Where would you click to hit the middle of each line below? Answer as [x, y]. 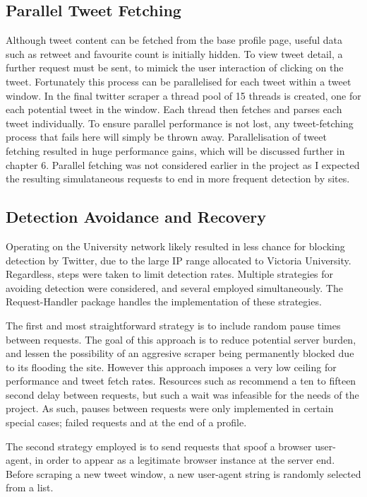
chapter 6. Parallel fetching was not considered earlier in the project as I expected [183, 164]
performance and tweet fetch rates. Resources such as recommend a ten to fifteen [181, 381]
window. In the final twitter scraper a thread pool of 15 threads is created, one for [183, 95]
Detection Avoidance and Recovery [136, 217]
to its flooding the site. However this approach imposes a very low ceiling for [171, 367]
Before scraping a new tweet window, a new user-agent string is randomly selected [183, 473]
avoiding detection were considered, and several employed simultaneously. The [174, 287]
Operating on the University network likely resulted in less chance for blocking [175, 246]
